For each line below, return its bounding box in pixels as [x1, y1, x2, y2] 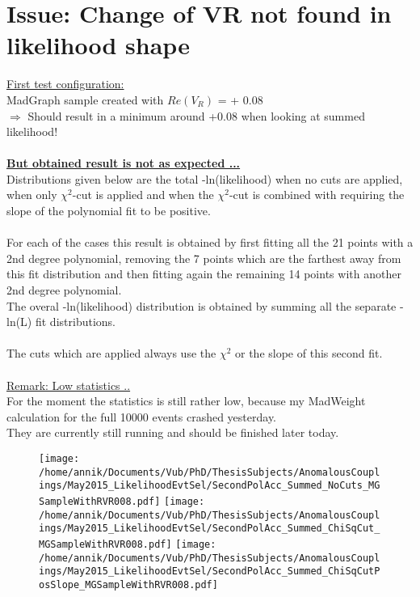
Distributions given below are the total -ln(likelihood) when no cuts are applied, [6, 170, 403, 187]
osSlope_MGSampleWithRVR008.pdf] [39, 578, 218, 591]
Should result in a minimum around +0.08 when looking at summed [27, 107, 365, 124]
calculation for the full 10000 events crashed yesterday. [6, 408, 277, 425]
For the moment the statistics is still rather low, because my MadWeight [6, 392, 366, 409]
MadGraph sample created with [6, 91, 164, 108]
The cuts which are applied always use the [6, 345, 216, 362]
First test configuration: [6, 75, 124, 92]
